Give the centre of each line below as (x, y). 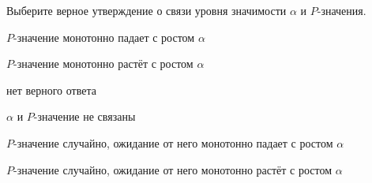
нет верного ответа (51, 90)
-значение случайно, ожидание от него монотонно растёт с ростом (173, 169)
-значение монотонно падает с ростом (104, 37)
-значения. (342, 10)
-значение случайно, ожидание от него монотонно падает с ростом (173, 142)
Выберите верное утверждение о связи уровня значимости (147, 10)
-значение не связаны (85, 116)
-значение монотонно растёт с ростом (103, 63)
